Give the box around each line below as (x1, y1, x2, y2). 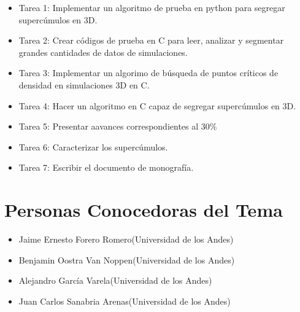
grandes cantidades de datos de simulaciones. (18, 45, 188, 58)
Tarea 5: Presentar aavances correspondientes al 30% (18, 120, 217, 133)
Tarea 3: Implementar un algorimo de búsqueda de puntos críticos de (18, 66, 279, 79)
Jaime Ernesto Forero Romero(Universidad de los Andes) (18, 233, 234, 246)
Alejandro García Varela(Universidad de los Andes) (18, 274, 212, 287)
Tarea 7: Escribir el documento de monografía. (18, 161, 194, 174)
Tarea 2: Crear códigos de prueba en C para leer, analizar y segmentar (18, 34, 284, 47)
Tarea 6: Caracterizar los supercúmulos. (18, 140, 168, 153)
